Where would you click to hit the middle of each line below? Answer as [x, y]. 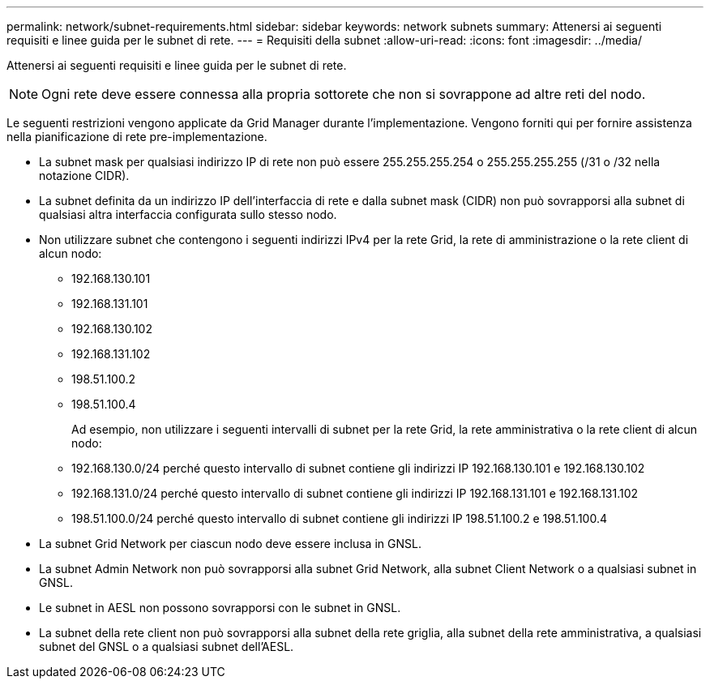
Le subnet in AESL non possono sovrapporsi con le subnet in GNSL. [220, 608]
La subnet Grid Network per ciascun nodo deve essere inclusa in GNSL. [230, 544]
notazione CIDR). [84, 176]
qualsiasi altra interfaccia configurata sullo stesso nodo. [188, 214]
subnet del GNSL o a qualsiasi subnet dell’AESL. [167, 646]
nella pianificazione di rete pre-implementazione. [137, 137]
